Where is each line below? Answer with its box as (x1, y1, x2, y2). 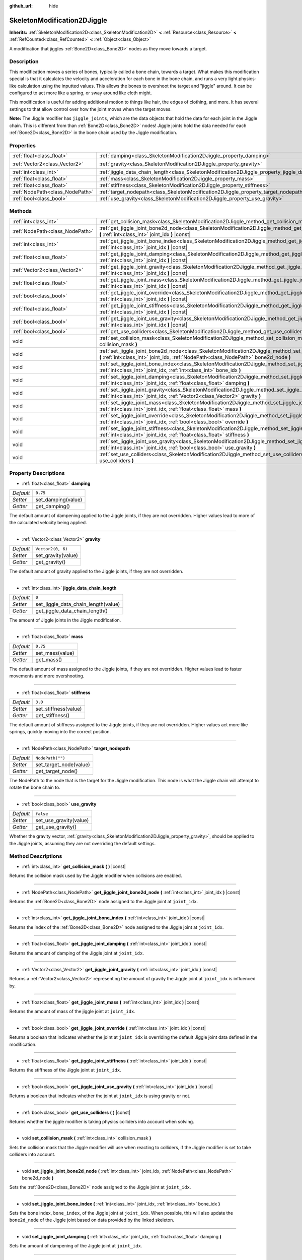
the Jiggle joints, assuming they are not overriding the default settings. (9, 840, 156, 846)
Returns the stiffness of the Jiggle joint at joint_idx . (9, 1067, 121, 1073)
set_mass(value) (35, 649, 74, 656)
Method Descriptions (9, 853, 62, 860)
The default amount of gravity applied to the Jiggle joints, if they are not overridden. (9, 569, 184, 575)
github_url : (9, 3, 33, 9)
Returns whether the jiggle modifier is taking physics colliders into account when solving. (9, 1118, 194, 1124)
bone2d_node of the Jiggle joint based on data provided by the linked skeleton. (9, 1217, 175, 1223)
